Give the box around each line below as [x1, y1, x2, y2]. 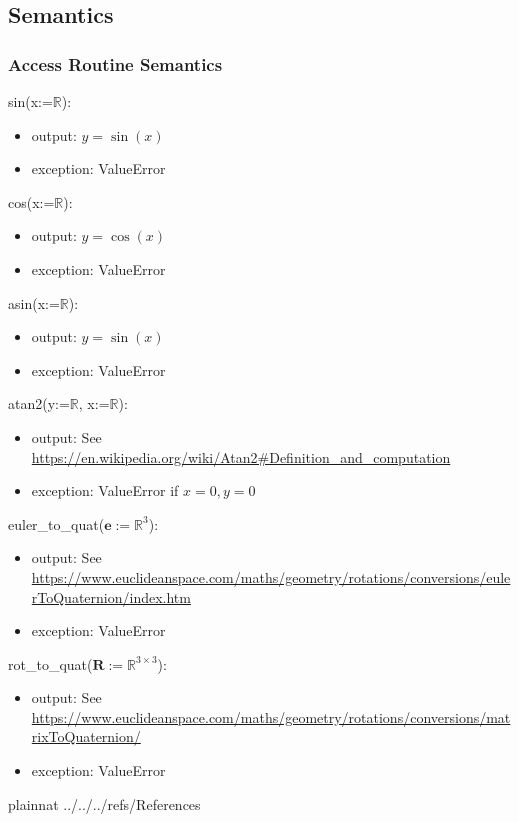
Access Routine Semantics [8, 51, 223, 76]
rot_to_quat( [8, 653, 93, 674]
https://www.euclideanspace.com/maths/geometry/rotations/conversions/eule [31, 566, 511, 587]
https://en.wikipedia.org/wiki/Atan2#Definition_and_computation [31, 446, 451, 467]
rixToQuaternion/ [31, 726, 141, 747]
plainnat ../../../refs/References [8, 793, 201, 814]
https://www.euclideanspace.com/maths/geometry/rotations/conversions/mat [31, 706, 511, 727]
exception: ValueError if [31, 480, 179, 501]
